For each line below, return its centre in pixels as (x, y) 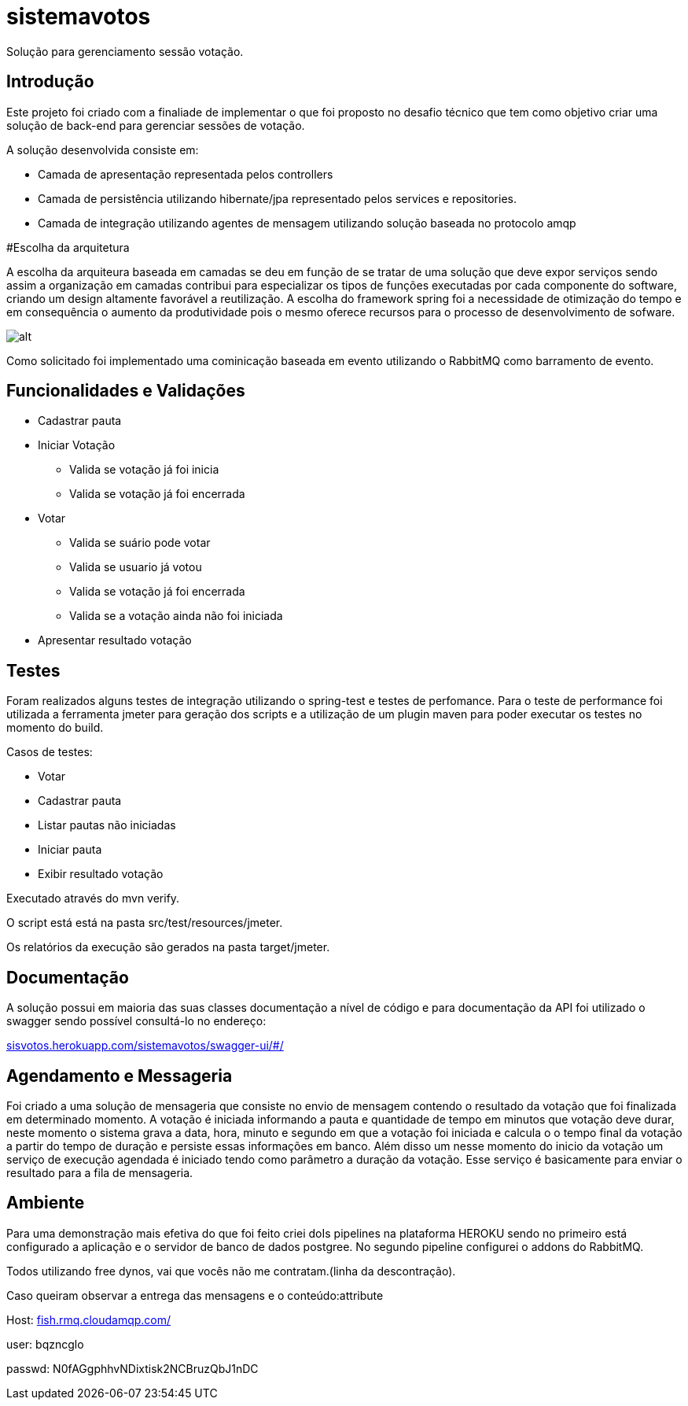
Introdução (50, 82)
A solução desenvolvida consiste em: (103, 149)
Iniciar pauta (70, 850)
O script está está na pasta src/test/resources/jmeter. (145, 923)
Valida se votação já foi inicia (144, 470)
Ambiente (46, 1203)
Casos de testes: (50, 752)
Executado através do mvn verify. (93, 899)
